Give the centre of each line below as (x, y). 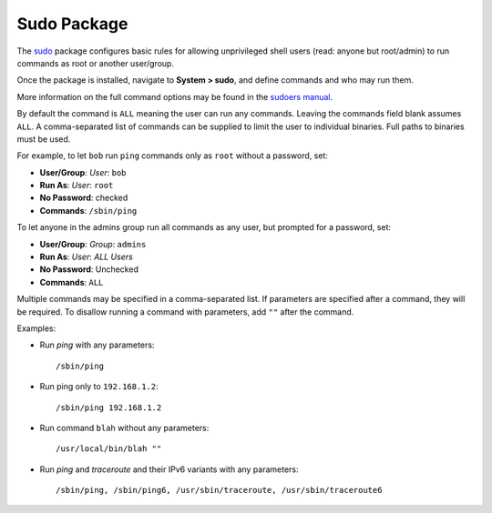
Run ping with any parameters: (97, 345)
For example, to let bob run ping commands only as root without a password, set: (172, 156)
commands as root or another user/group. (96, 63)
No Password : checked (84, 198)
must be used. (44, 139)
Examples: (36, 328)
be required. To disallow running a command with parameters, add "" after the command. (185, 312)
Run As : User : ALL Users (87, 257)
